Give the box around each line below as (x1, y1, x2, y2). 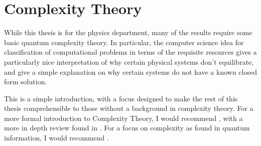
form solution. (4, 76, 47, 87)
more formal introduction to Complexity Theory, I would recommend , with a (4, 112, 243, 123)
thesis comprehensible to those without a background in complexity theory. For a (4, 103, 253, 113)
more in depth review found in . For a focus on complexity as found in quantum (4, 122, 250, 133)
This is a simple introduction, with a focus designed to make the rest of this (4, 93, 238, 103)
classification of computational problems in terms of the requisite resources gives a (4, 47, 257, 57)
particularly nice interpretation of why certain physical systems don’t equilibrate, (4, 56, 254, 67)
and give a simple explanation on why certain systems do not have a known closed (4, 66, 257, 77)
